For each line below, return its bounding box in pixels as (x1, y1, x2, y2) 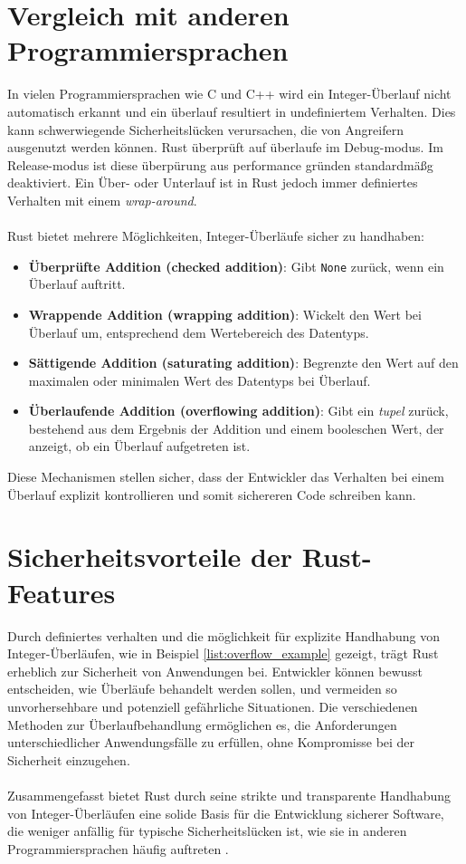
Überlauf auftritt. (28, 274, 126, 293)
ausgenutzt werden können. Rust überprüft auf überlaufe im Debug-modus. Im (7, 138, 443, 157)
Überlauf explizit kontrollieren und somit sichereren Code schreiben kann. (7, 485, 416, 504)
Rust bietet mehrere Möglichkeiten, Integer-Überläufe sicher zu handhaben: (7, 226, 424, 245)
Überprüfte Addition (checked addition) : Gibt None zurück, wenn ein (28, 256, 444, 275)
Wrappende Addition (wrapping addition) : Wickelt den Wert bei (28, 304, 422, 323)
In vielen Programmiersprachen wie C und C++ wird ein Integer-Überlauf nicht (7, 84, 452, 103)
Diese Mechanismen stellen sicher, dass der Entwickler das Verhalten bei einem (7, 467, 444, 486)
